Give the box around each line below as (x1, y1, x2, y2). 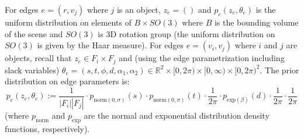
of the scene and (5, 27, 63, 40)
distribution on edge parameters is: (5, 75, 130, 87)
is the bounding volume (214, 16, 299, 28)
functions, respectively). (5, 122, 90, 134)
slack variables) (5, 63, 60, 76)
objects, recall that (5, 52, 72, 64)
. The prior (260, 63, 299, 76)
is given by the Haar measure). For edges (37, 39, 184, 51)
